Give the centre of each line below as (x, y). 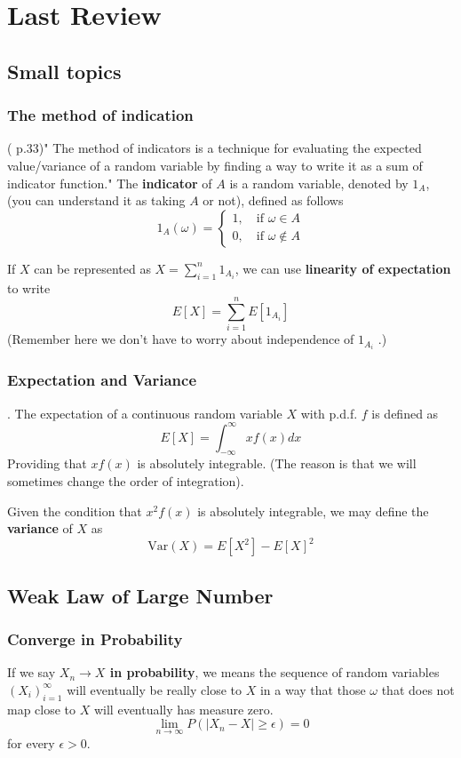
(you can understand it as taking (96, 200)
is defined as (405, 413)
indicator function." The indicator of (110, 183)
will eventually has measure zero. (183, 709)
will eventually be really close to (155, 689)
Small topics (64, 71)
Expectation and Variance (102, 380)
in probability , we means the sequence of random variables (274, 672)
